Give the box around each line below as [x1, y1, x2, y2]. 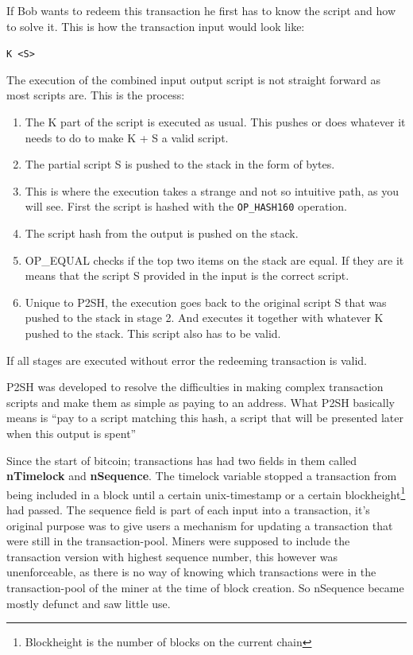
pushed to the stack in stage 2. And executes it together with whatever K [25, 309, 384, 326]
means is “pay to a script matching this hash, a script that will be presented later [6, 409, 403, 426]
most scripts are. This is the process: [6, 87, 185, 103]
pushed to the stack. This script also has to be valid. [25, 325, 281, 342]
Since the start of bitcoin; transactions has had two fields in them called [6, 452, 357, 468]
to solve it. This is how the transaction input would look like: [6, 17, 305, 34]
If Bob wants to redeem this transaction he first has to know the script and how [6, 2, 396, 18]
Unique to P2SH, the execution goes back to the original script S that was [25, 293, 387, 310]
